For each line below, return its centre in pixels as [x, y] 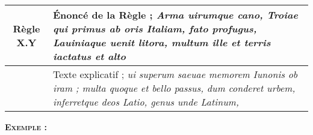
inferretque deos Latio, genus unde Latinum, [146, 102]
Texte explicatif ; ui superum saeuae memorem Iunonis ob [175, 74]
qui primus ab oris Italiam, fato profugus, [155, 28]
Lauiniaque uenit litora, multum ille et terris [162, 42]
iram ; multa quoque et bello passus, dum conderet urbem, [174, 88]
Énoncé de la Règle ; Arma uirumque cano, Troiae [175, 15]
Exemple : [26, 127]
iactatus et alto [89, 56]
